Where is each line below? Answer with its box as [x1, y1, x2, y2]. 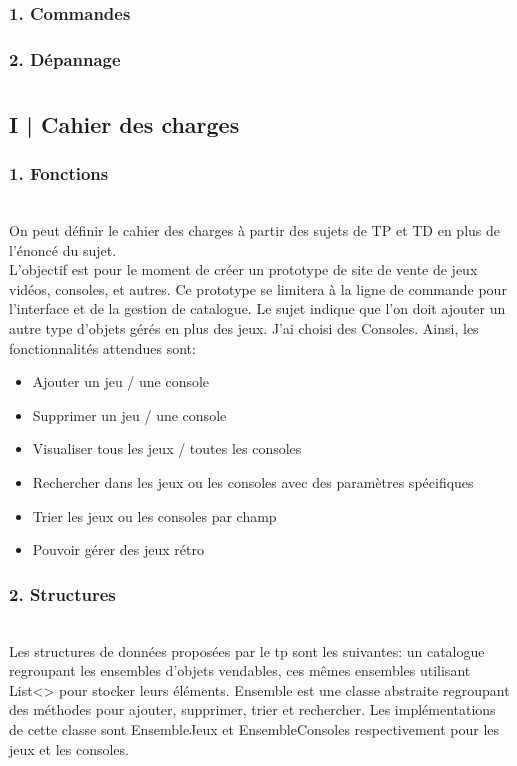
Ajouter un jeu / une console [32, 371, 210, 392]
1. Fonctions [9, 161, 109, 186]
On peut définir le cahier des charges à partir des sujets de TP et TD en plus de [9, 220, 501, 241]
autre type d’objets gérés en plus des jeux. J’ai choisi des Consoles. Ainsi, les [9, 318, 479, 339]
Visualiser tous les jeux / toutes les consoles [32, 438, 302, 459]
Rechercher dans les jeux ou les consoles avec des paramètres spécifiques [32, 472, 474, 493]
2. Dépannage [9, 46, 121, 71]
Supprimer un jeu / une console [32, 404, 227, 425]
